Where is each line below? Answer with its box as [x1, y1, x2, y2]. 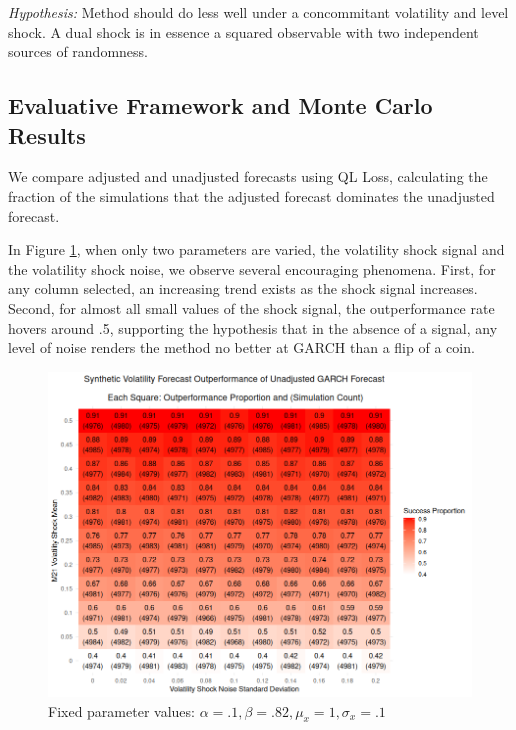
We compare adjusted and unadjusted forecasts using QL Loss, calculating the [8, 166, 488, 187]
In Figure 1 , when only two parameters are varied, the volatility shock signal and [8, 239, 505, 260]
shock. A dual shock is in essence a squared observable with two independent [8, 21, 479, 42]
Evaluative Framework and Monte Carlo [8, 90, 433, 121]
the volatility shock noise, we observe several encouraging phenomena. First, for [8, 258, 496, 279]
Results [8, 119, 86, 150]
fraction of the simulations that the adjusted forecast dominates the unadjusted [8, 185, 495, 206]
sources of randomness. [8, 41, 148, 62]
